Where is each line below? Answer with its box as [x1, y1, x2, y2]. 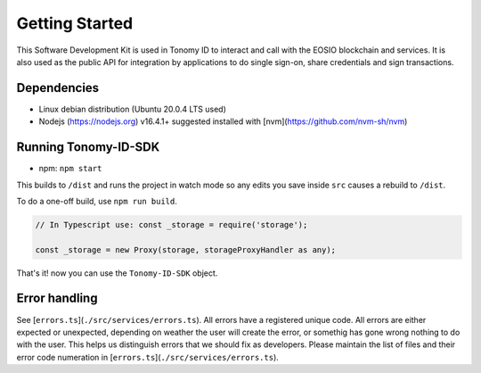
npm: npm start [38, 163, 102, 174]
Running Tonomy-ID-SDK [16, 139, 160, 155]
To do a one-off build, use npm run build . [16, 195, 177, 206]
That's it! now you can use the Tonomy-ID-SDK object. [16, 268, 218, 278]
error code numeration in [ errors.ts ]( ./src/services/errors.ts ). [16, 352, 280, 362]
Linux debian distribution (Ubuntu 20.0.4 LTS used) [38, 104, 227, 114]
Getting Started [16, 13, 134, 33]
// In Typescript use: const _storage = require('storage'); [35, 220, 308, 229]
